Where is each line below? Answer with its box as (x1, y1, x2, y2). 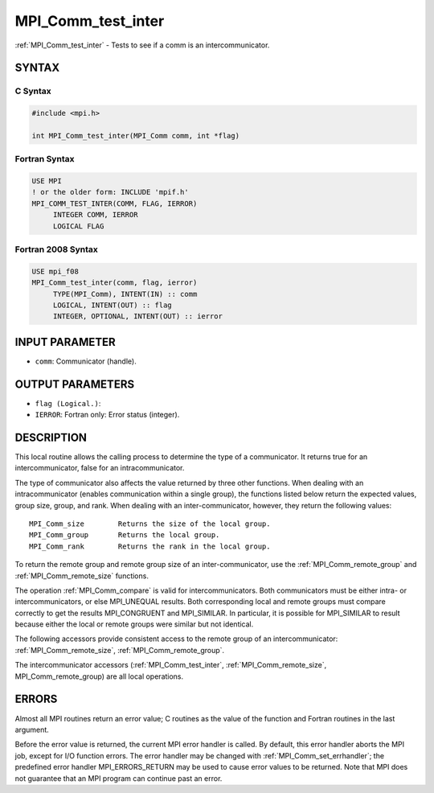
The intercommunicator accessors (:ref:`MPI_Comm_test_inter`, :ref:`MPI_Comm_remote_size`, (14, 660, 327, 670)
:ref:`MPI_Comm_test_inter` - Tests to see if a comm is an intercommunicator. (14, 40, 270, 50)
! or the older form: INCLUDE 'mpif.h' (31, 187, 189, 197)
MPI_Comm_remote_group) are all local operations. (14, 672, 184, 681)
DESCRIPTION (14, 430, 88, 444)
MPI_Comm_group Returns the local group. (29, 531, 220, 540)
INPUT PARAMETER (14, 335, 116, 349)
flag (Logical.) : (35, 398, 101, 408)
